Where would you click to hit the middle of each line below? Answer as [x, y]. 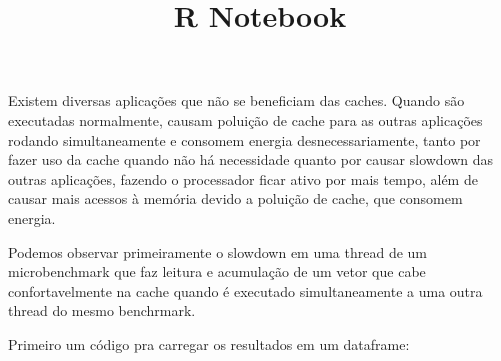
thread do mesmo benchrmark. [102, 310]
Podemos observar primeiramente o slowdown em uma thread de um [218, 251]
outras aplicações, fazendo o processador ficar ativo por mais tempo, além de [243, 178]
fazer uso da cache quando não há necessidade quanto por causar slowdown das [251, 159]
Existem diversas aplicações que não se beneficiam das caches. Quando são [236, 100]
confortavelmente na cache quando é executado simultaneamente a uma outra [245, 290]
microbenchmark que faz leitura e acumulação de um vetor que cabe [217, 271]
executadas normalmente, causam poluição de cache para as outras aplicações [245, 119]
